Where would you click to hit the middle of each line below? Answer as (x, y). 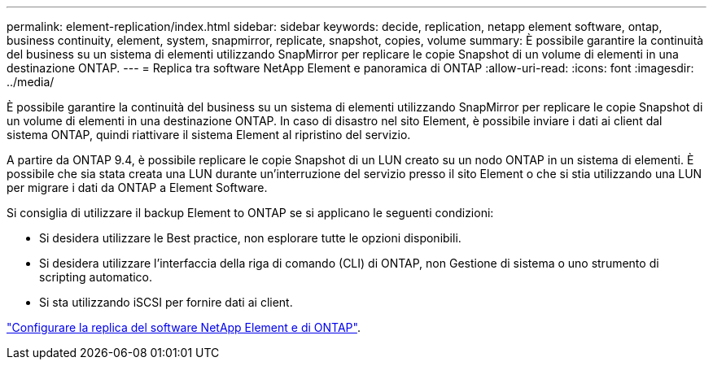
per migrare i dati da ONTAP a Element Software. (137, 187)
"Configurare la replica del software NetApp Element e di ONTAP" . (184, 327)
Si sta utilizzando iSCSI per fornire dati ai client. (166, 302)
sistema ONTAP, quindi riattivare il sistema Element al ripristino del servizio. (209, 135)
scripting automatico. (96, 277)
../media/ (31, 82)
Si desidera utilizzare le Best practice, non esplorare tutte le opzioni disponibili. (250, 238)
